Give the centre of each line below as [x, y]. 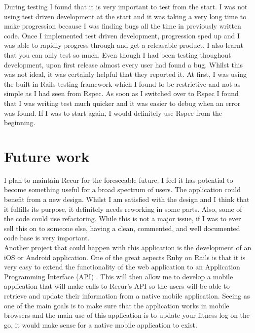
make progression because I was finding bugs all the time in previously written [123, 26]
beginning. [20, 122]
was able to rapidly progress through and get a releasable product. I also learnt [124, 45]
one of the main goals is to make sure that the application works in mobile [117, 305]
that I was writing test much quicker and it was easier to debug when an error [122, 103]
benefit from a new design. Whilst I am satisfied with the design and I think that [127, 199]
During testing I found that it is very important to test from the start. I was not [126, 6]
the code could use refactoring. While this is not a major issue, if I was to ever [123, 218]
